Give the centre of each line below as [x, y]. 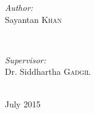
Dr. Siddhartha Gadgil [47, 71]
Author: [19, 7]
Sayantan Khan [34, 19]
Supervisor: [25, 59]
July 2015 [23, 103]
